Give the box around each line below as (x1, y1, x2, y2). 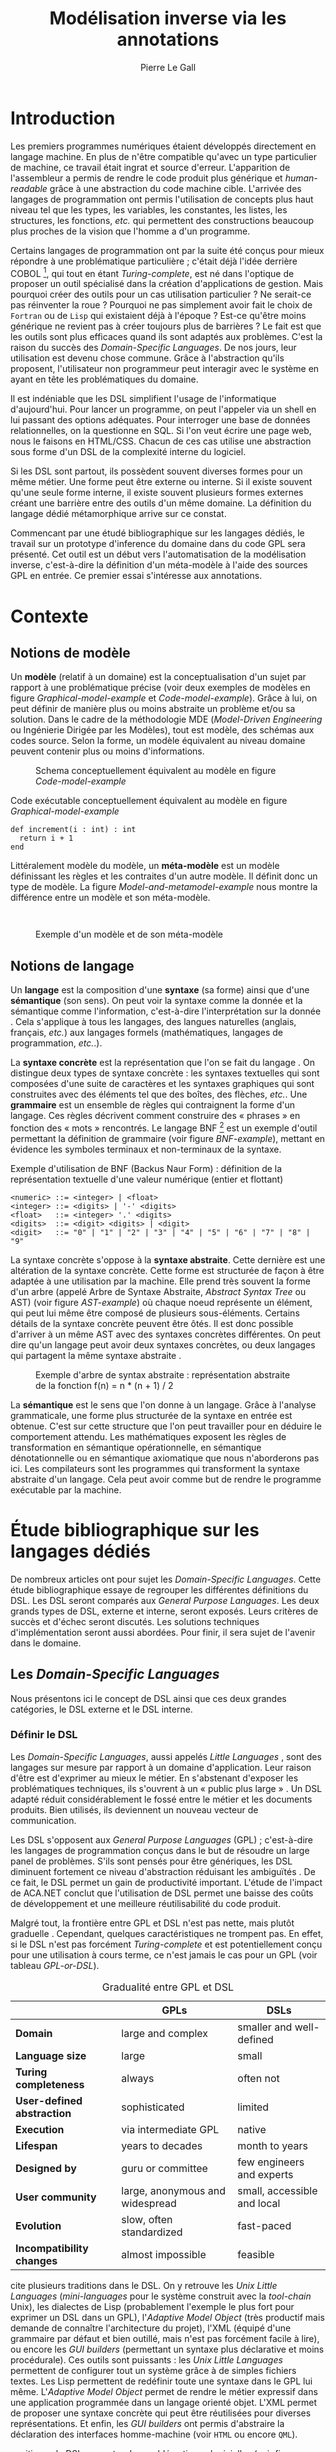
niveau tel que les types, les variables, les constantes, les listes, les (10, 203, 288, 216)
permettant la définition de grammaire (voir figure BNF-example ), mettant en (10, 1132, 326, 1144)
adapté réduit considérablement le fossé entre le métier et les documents (10, 1793, 313, 1805)
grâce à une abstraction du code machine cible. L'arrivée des (49, 182, 302, 194)
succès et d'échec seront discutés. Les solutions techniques (10, 1615, 260, 1627)
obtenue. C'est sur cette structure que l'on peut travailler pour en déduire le (10, 1420, 322, 1432)
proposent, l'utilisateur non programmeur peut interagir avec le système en (10, 363, 320, 375)
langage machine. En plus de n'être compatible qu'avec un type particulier (10, 150, 317, 162)
